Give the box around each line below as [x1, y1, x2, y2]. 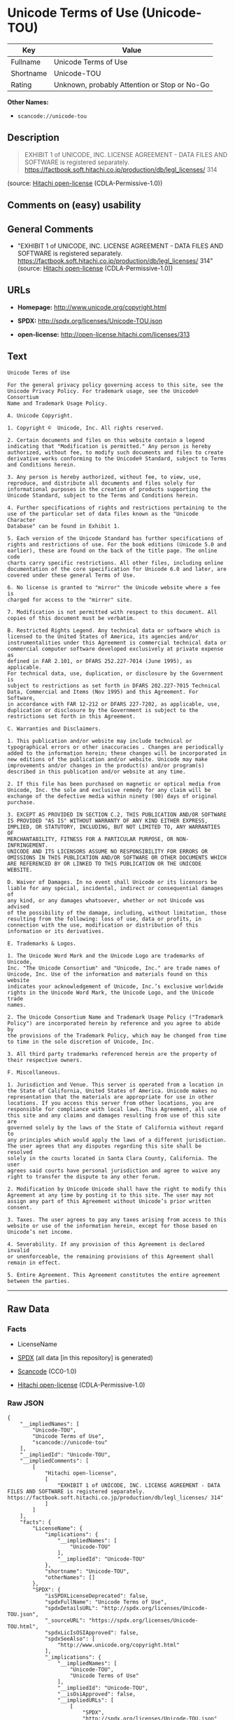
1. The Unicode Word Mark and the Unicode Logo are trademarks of [7, 952, 205, 959]
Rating [10, 79, 32, 89]
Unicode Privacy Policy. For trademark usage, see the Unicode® [7, 387, 199, 394]
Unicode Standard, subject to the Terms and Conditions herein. [7, 492, 199, 499]
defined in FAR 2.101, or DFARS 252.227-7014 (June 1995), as [7, 657, 192, 664]
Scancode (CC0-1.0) [17, 1367, 77, 1376]
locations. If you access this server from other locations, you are [7, 1099, 215, 1106]
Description [7, 132, 59, 144]
